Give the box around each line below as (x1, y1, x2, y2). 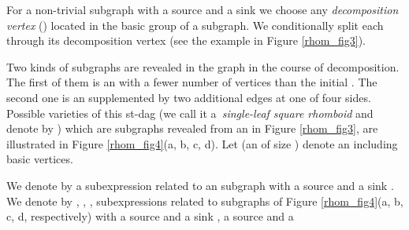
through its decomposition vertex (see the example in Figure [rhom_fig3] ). (6, 32, 366, 49)
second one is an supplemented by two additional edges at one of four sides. (6, 89, 371, 105)
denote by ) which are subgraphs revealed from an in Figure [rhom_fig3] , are (6, 120, 378, 137)
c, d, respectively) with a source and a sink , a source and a (6, 208, 294, 225)
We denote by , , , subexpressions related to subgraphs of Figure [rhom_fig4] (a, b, (6, 192, 403, 209)
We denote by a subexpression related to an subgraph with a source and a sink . (6, 177, 394, 193)
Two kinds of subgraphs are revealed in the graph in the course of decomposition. (6, 58, 400, 75)
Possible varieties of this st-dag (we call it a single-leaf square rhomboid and (6, 104, 374, 121)
